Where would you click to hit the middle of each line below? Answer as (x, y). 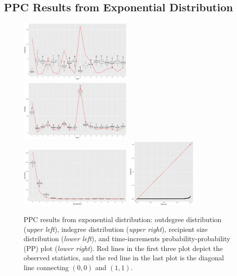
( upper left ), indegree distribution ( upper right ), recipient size (116, 229)
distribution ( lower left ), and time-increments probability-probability (127, 238)
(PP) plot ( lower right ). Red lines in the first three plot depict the (123, 248)
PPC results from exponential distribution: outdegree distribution (123, 219)
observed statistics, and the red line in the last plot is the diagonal (124, 258)
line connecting (46, 267)
